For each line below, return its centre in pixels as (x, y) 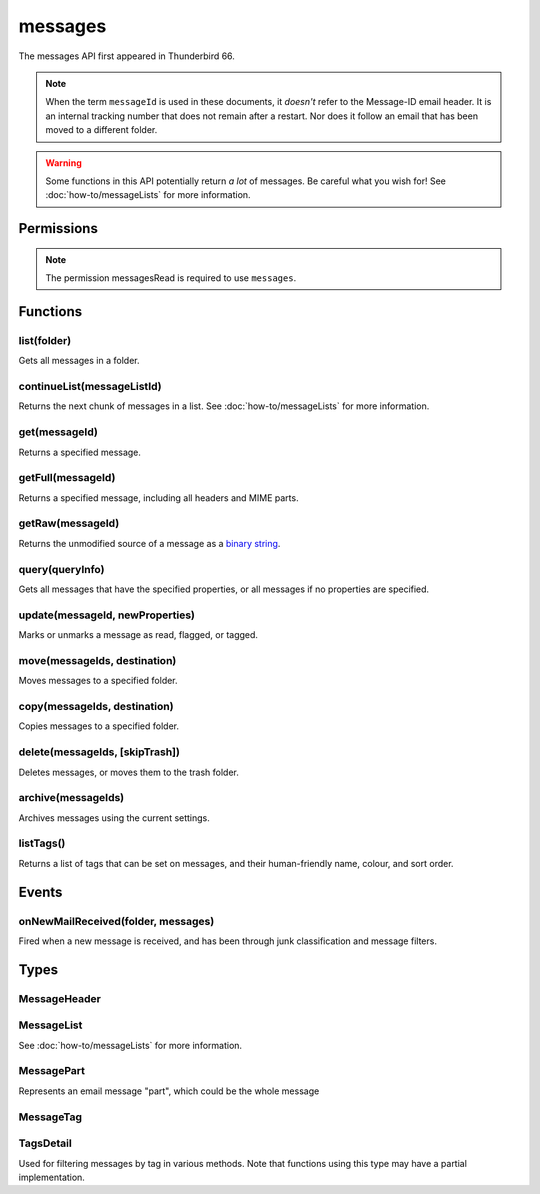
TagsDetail (45, 1143)
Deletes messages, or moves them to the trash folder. (128, 772)
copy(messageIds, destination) (96, 706)
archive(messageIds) (71, 798)
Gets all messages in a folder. (79, 361)
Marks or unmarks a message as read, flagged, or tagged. (138, 635)
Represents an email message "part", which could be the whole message (169, 1091)
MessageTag (50, 1117)
